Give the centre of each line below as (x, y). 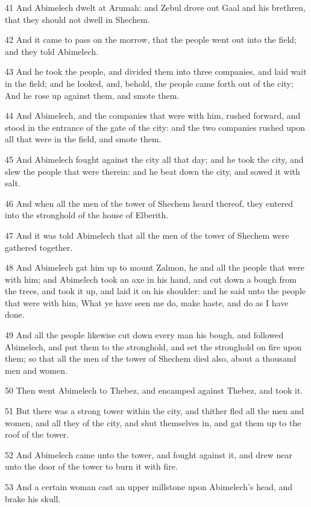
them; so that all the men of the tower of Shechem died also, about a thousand (151, 358)
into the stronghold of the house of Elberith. (87, 215)
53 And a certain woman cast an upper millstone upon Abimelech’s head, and (149, 487)
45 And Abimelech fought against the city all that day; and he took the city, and (154, 159)
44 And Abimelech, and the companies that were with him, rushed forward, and (153, 115)
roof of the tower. (37, 434)
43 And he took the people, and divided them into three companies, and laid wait (156, 71)
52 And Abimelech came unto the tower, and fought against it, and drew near (149, 454)
